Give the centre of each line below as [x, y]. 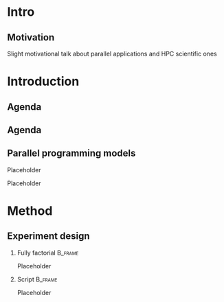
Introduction [43, 81]
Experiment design [48, 236]
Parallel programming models [71, 153]
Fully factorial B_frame [48, 253]
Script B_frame [37, 279]
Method [30, 211]
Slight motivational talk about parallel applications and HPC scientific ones [112, 54]
